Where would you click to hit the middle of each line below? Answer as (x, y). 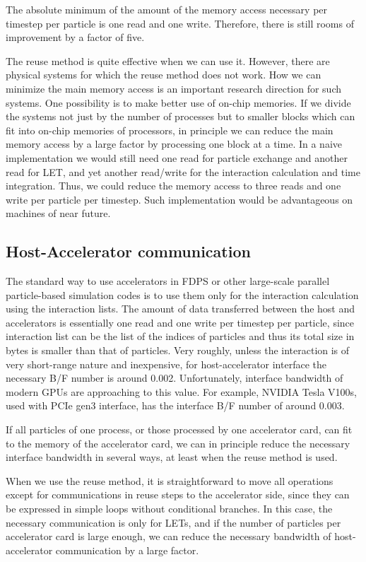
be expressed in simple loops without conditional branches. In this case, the (169, 509)
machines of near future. (58, 213)
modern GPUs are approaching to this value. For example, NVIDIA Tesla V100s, (181, 391)
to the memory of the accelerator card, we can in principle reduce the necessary (178, 443)
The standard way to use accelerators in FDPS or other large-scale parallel (168, 281)
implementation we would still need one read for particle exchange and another (177, 157)
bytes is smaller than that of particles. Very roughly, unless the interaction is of (178, 350)
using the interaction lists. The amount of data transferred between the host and (181, 309)
